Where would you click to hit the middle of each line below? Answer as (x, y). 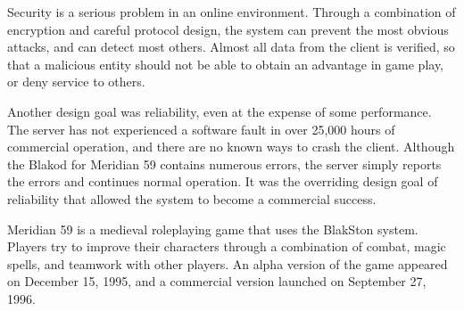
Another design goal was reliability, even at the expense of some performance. (220, 111)
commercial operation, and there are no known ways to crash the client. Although (231, 147)
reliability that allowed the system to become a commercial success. (192, 198)
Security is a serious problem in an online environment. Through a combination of (232, 12)
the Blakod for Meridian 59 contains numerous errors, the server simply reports (224, 164)
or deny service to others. (76, 82)
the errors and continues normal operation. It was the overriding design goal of (223, 181)
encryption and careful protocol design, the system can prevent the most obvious (228, 29)
